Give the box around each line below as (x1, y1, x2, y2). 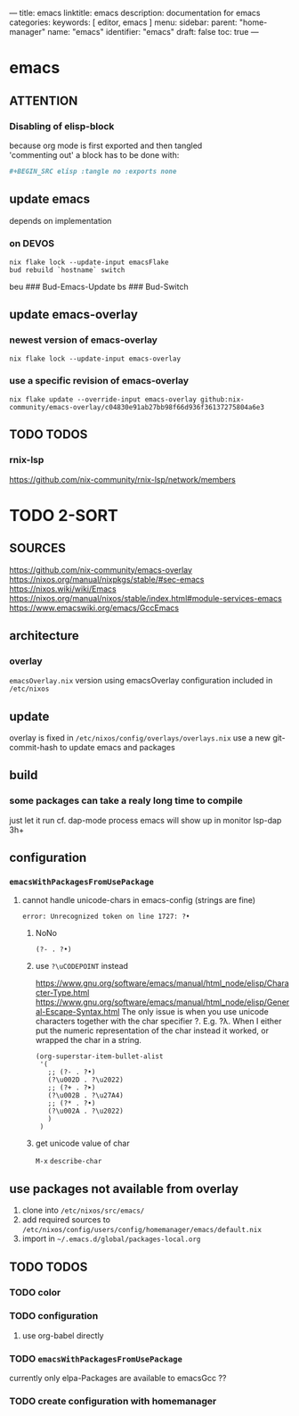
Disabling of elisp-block (9, 120, 115, 132)
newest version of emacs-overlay (9, 334, 158, 346)
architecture (9, 628, 80, 643)
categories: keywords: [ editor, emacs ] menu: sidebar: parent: (9, 17, 238, 28)
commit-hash (9, 742, 58, 753)
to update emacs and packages (59, 742, 175, 753)
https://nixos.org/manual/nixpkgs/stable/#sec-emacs (9, 574, 205, 584)
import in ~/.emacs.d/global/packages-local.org (21, 1233, 201, 1244)
